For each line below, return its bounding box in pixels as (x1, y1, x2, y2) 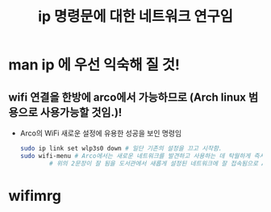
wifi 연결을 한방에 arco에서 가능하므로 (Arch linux (8, 90, 247, 104)
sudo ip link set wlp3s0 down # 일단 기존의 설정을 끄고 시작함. (19, 144, 223, 152)
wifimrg (8, 186, 62, 205)
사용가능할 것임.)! (40, 106, 123, 119)
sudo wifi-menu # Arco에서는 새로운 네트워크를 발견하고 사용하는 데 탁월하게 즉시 (19, 152, 265, 160)
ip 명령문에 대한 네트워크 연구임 (37, 7, 234, 26)
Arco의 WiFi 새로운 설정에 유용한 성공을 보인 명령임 (19, 128, 182, 138)
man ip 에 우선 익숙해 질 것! (8, 56, 180, 74)
